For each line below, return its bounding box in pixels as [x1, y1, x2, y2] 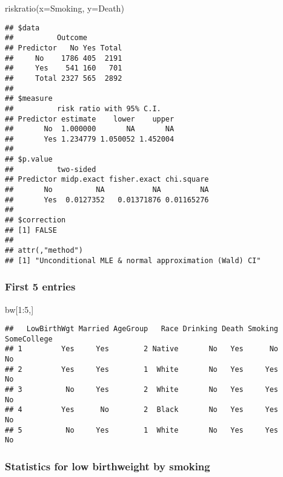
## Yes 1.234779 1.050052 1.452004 [5, 134, 175, 143]
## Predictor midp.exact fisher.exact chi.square [5, 175, 209, 184]
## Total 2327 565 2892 [5, 74, 122, 83]
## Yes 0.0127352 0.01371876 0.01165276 [5, 195, 209, 204]
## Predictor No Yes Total [5, 43, 122, 52]
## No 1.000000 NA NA [5, 125, 175, 134]
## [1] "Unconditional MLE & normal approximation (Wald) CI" [5, 256, 261, 265]
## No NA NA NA [5, 185, 209, 194]
